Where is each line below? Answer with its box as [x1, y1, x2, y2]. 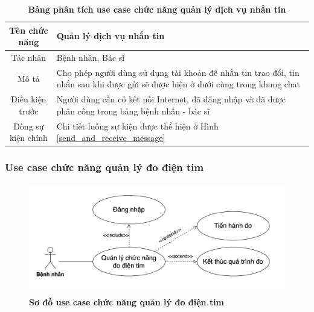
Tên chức [9, 23, 48, 36]
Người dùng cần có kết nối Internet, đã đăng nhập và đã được [56, 93, 286, 105]
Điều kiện [11, 93, 46, 105]
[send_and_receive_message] [56, 131, 165, 144]
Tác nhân [11, 51, 46, 64]
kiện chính [9, 131, 48, 144]
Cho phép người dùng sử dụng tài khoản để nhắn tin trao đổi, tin [56, 66, 300, 78]
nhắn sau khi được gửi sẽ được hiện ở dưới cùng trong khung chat [56, 78, 300, 90]
